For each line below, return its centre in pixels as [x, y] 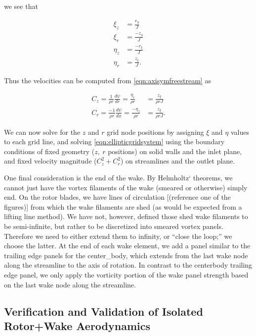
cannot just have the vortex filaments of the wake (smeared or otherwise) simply [126, 187]
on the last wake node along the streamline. [70, 284]
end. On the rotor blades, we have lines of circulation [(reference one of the [117, 197]
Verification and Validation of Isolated [104, 311]
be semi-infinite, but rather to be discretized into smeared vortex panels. [114, 226]
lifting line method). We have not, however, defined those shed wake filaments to [126, 216]
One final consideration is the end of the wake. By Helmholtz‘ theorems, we [118, 177]
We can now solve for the [42, 132]
